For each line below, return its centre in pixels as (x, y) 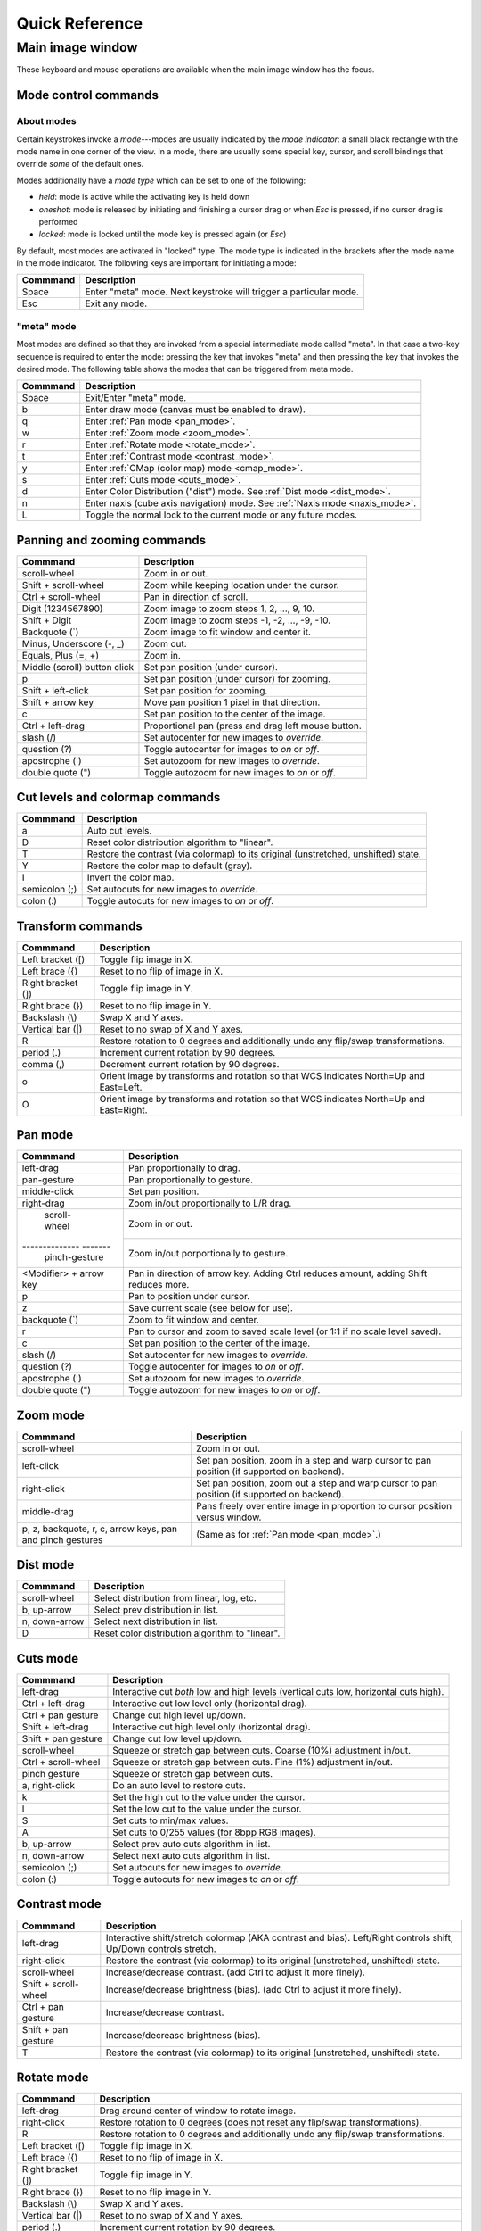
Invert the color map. (130, 877)
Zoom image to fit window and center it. (228, 632)
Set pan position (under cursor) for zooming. (237, 678)
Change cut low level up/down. (178, 1738)
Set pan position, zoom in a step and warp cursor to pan (314, 1460)
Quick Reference (80, 23)
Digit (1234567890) (62, 609)
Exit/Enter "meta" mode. (136, 398)
